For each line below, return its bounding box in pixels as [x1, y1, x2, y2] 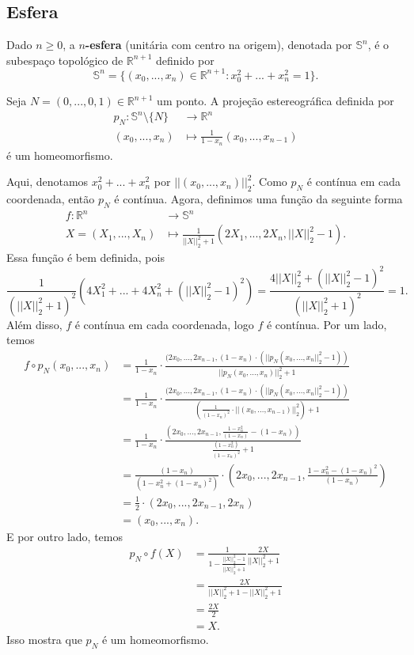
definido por [156, 51, 215, 68]
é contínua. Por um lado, [266, 316, 387, 332]
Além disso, [6, 316, 63, 332]
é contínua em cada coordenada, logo [74, 316, 254, 332]
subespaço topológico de [6, 51, 123, 68]
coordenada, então [6, 191, 95, 207]
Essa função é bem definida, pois [6, 249, 165, 266]
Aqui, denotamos [6, 173, 89, 190]
